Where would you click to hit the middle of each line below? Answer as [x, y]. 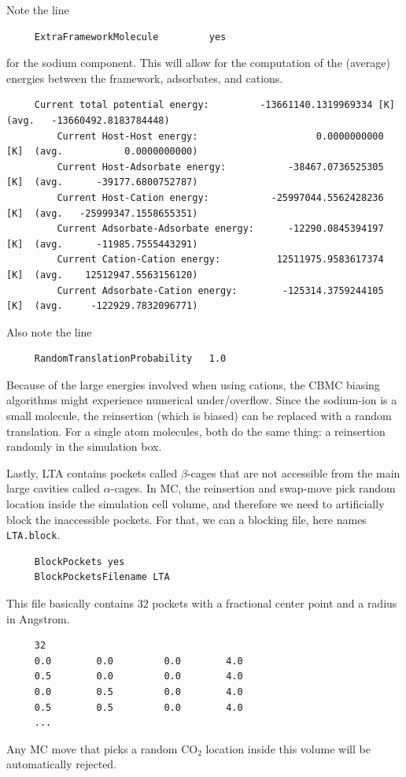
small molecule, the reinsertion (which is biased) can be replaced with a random [199, 416]
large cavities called [54, 488]
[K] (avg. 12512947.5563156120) [102, 275]
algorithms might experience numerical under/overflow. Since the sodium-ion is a [202, 400]
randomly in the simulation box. [84, 446]
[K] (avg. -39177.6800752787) [102, 182]
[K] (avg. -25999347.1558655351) [102, 213]
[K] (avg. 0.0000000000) [102, 152]
